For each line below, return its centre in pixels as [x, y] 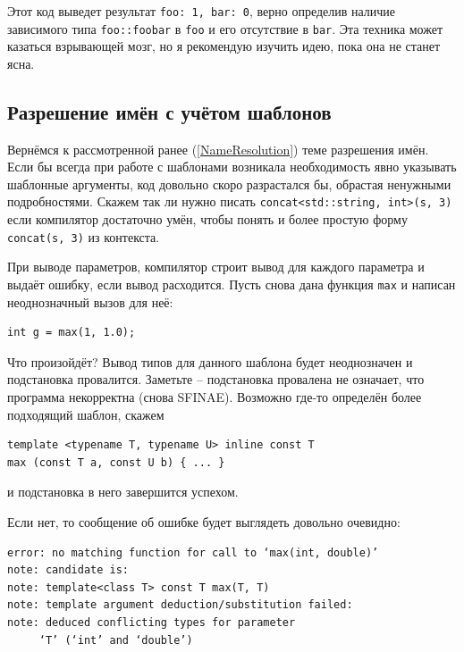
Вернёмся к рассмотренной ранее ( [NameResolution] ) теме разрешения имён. [218, 149]
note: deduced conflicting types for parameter [152, 622]
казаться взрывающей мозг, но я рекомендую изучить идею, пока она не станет [224, 46]
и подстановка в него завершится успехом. [123, 492]
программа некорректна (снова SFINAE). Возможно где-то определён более [215, 397]
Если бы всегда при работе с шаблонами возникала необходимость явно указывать [232, 167]
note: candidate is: [68, 570]
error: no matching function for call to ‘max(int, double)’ [193, 552]
